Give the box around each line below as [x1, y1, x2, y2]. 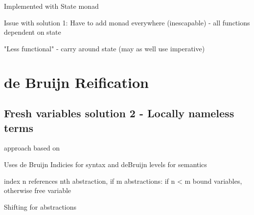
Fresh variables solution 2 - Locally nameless [4, 106, 234, 121]
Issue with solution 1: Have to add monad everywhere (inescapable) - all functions [4, 17, 250, 27]
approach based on [4, 143, 60, 153]
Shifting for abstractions [4, 201, 77, 212]
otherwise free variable [4, 185, 71, 195]
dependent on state [4, 27, 61, 37]
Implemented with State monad [4, 1, 99, 11]
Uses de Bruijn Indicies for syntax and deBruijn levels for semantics [4, 159, 207, 169]
